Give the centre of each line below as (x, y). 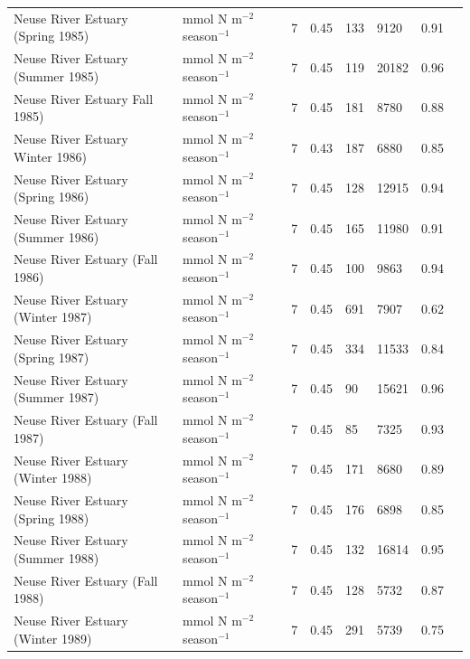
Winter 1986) (50, 156)
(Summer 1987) (56, 397)
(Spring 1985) (52, 36)
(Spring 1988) (52, 518)
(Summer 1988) (56, 558)
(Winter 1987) (53, 317)
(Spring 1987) (52, 357)
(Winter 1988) (53, 478)
